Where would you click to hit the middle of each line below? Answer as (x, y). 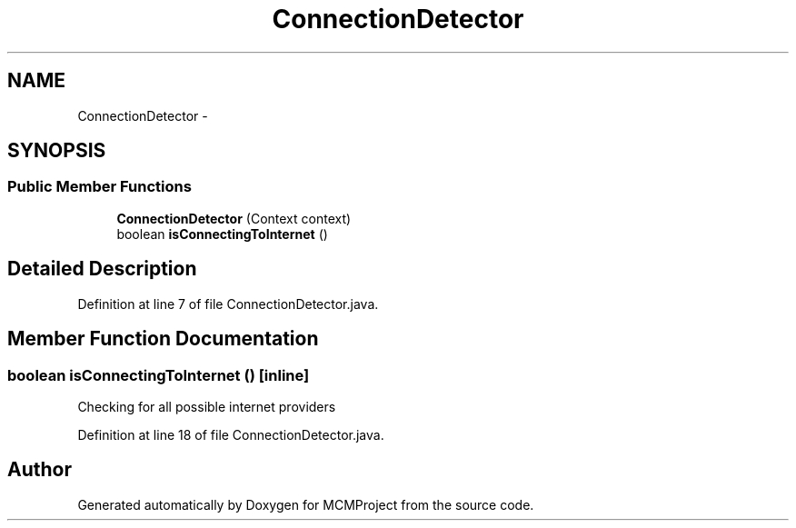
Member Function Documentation (163, 339)
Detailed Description (102, 269)
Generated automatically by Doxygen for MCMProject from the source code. (306, 504)
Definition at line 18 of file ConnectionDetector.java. (231, 434)
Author (40, 470)
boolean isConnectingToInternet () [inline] (159, 375)
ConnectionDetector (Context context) (234, 218)
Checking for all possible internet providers (207, 406)
